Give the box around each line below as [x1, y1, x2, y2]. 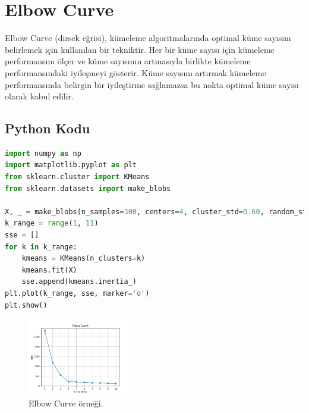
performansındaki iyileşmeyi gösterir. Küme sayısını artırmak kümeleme [5, 66, 266, 79]
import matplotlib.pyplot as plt [5, 161, 137, 170]
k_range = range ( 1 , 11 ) [5, 219, 99, 228]
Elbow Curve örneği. [29, 396, 103, 409]
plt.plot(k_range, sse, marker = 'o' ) [5, 289, 150, 298]
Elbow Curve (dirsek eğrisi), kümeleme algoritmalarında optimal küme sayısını [5, 32, 291, 44]
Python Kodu [5, 119, 90, 137]
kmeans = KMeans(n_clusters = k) [21, 254, 146, 263]
